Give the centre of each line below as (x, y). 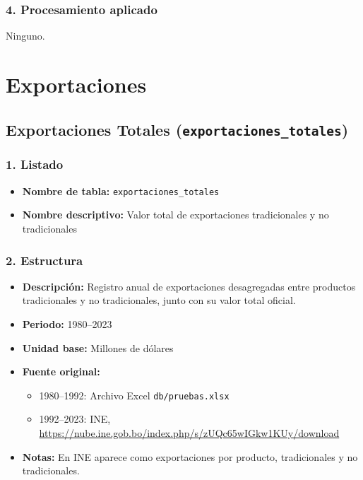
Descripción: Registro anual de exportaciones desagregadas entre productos (189, 286)
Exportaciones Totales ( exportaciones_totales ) (177, 129)
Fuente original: (61, 371)
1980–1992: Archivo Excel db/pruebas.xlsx (134, 395)
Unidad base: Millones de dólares (98, 347)
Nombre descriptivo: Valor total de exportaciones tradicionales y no (175, 215)
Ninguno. (25, 36)
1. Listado (35, 164)
